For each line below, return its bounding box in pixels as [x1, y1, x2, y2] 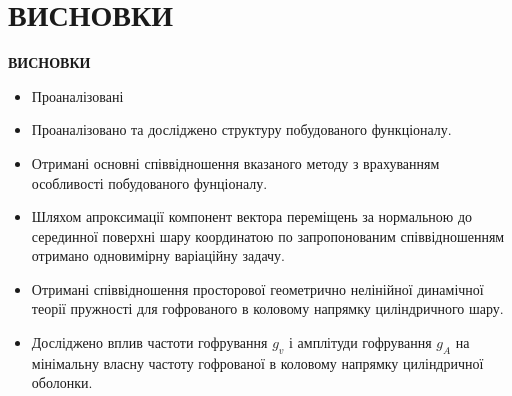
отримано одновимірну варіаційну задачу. [31, 245, 285, 266]
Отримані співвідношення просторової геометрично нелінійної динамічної [31, 278, 484, 299]
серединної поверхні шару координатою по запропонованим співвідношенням [31, 225, 505, 246]
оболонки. [31, 372, 93, 393]
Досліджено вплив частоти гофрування [31, 332, 268, 353]
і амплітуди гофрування [289, 332, 432, 353]
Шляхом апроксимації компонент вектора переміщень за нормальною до [31, 206, 473, 227]
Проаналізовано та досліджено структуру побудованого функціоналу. [31, 119, 452, 140]
